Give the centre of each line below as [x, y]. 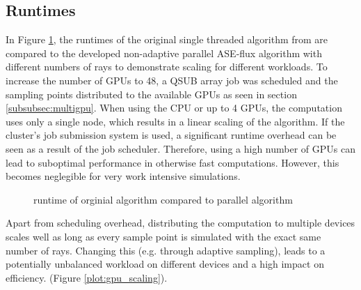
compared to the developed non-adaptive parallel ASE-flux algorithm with [164, 53]
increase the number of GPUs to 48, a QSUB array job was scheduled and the [172, 80]
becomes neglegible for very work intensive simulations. [123, 176]
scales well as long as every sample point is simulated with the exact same [163, 236]
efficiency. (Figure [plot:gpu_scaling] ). [87, 277]
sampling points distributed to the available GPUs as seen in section [151, 94]
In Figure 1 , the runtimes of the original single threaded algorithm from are [167, 39]
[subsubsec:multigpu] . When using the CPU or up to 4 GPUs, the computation [174, 108]
